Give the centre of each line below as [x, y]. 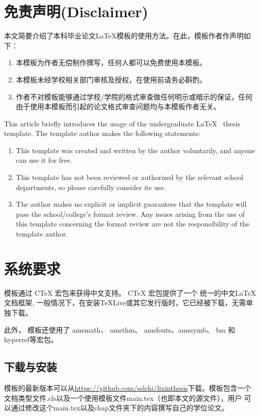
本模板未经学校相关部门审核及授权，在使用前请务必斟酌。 [111, 79]
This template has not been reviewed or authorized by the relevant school [129, 177]
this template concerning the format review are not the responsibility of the [133, 224]
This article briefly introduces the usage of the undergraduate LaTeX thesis [122, 123]
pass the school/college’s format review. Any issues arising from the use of [130, 214]
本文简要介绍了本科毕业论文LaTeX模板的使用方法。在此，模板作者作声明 [124, 36]
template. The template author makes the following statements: [102, 133]
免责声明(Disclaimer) [76, 11]
